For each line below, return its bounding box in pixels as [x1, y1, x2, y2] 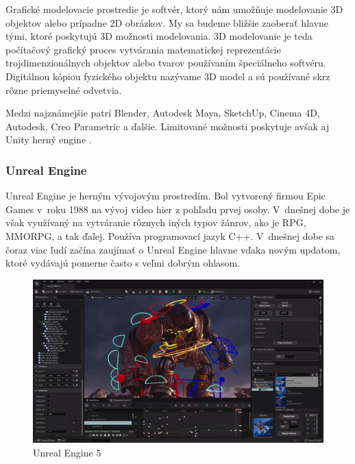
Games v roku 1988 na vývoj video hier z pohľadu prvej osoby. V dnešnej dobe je [5, 202, 350, 216]
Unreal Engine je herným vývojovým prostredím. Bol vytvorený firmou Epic [5, 188, 326, 203]
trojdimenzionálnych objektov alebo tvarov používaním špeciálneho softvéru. [5, 56, 326, 70]
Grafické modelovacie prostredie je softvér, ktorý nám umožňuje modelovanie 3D [5, 2, 343, 16]
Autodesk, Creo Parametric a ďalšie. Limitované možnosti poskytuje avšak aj [5, 119, 330, 133]
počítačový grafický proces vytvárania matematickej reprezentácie [5, 42, 281, 56]
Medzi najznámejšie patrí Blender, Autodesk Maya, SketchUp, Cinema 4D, [5, 106, 320, 120]
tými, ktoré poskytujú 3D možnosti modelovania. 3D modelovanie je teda [5, 29, 313, 43]
